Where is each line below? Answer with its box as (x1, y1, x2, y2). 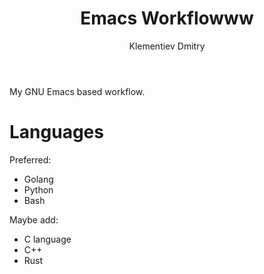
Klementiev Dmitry (128, 40, 206, 52)
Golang (23, 173, 54, 185)
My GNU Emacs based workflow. (9, 85, 146, 97)
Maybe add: (9, 213, 59, 226)
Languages (9, 121, 104, 144)
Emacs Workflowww (80, 7, 254, 30)
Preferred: (9, 153, 52, 166)
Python (23, 183, 54, 196)
